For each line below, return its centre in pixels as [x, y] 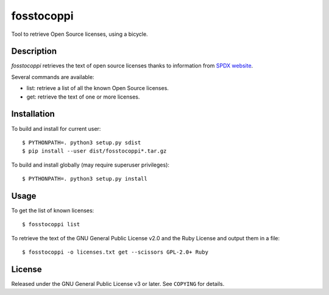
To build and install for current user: [56, 128]
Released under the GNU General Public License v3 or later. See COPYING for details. [118, 284]
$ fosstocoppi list [51, 224]
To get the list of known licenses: [53, 210]
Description [34, 51]
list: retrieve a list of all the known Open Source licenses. [97, 88]
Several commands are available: [53, 77]
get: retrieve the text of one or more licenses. [83, 97]
